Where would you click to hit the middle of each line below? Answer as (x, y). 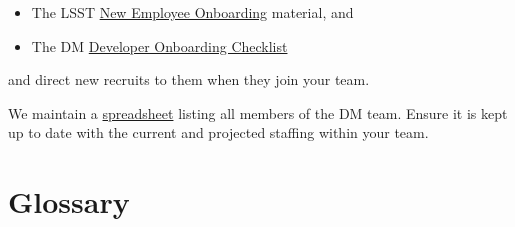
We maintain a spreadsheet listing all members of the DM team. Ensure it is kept (258, 112)
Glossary (69, 201)
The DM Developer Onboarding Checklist (159, 45)
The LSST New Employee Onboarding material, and (192, 12)
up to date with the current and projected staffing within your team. (218, 132)
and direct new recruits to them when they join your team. (189, 79)
